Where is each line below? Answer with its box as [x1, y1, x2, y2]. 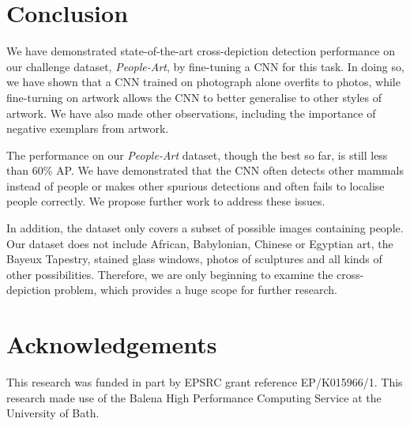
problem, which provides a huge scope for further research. [54, 281, 337, 298]
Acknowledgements [6, 328, 217, 360]
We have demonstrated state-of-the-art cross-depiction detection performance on [6, 43, 396, 59]
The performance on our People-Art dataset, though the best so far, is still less [6, 146, 388, 163]
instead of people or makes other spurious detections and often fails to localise [6, 177, 385, 194]
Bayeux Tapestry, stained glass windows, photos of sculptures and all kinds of [6, 251, 382, 267]
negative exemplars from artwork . [6, 120, 169, 137]
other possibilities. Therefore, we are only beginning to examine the [6, 266, 333, 282]
